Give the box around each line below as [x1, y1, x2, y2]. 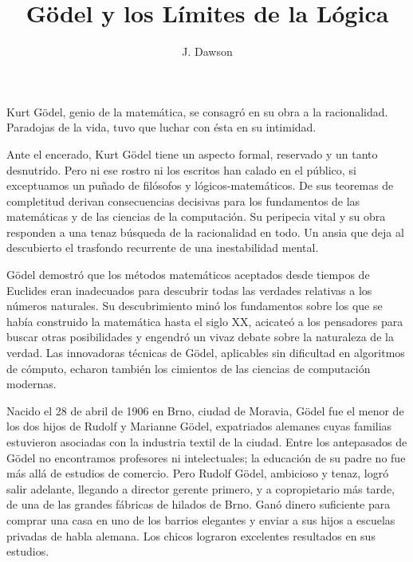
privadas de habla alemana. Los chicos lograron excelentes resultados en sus [6, 527, 376, 544]
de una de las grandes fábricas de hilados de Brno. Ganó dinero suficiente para [6, 496, 391, 513]
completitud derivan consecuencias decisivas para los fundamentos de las [6, 192, 360, 209]
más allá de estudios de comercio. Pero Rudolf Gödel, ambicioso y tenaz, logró [6, 465, 389, 481]
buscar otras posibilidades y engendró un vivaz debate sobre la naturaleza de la [6, 328, 394, 345]
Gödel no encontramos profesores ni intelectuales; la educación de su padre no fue [6, 449, 406, 466]
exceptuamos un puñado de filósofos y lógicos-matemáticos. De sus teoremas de [6, 177, 394, 194]
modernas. [6, 375, 57, 392]
